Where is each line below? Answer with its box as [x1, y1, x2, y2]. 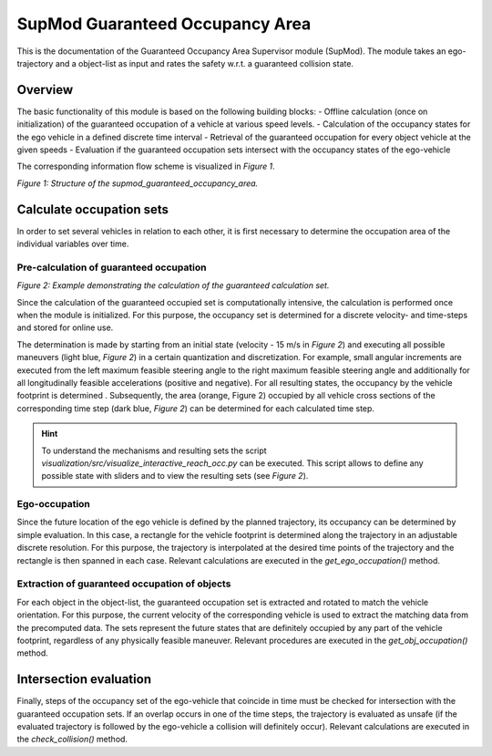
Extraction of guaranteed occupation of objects [16, 577, 231, 590]
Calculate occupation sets [16, 202, 169, 217]
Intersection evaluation [16, 671, 152, 688]
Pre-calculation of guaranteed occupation [16, 261, 207, 274]
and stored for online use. [16, 322, 114, 333]
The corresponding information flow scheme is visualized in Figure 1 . [16, 161, 275, 172]
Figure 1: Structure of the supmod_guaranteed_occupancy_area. [16, 178, 259, 189]
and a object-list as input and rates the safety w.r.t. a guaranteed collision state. [55, 57, 354, 68]
